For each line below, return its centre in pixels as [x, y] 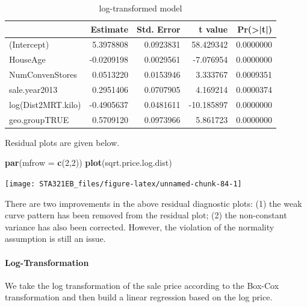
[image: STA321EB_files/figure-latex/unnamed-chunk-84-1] [123, 184]
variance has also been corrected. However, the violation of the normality [140, 226]
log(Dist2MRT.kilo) [45, 104]
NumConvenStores [43, 74]
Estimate [110, 29]
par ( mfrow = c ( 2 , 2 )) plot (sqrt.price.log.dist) [88, 163]
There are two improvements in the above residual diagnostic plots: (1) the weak [153, 203]
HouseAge [27, 59]
